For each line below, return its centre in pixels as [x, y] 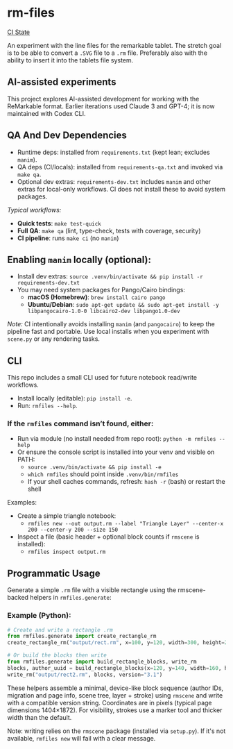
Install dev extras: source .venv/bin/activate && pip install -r [110, 276]
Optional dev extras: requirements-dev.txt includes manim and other [114, 181]
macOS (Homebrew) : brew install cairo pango [96, 297]
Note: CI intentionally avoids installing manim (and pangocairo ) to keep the [111, 324]
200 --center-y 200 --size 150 [73, 530]
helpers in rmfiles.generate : [71, 598]
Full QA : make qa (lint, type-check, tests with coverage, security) [109, 230]
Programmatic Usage [54, 573]
